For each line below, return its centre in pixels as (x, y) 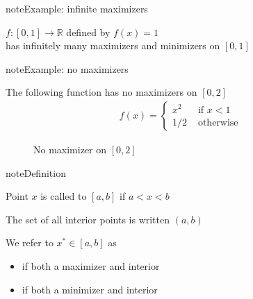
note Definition (36, 172)
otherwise (218, 122)
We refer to (30, 242)
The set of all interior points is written (88, 219)
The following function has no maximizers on (101, 92)
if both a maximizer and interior (91, 265)
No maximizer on (70, 149)
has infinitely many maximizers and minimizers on (113, 45)
